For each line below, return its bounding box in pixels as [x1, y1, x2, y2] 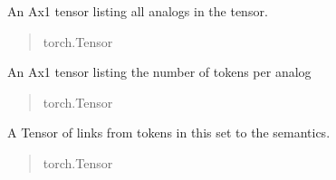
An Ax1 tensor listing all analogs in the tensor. [7, 2, 268, 20]
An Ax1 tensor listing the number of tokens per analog [7, 62, 312, 81]
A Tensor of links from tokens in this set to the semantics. [7, 123, 331, 142]
